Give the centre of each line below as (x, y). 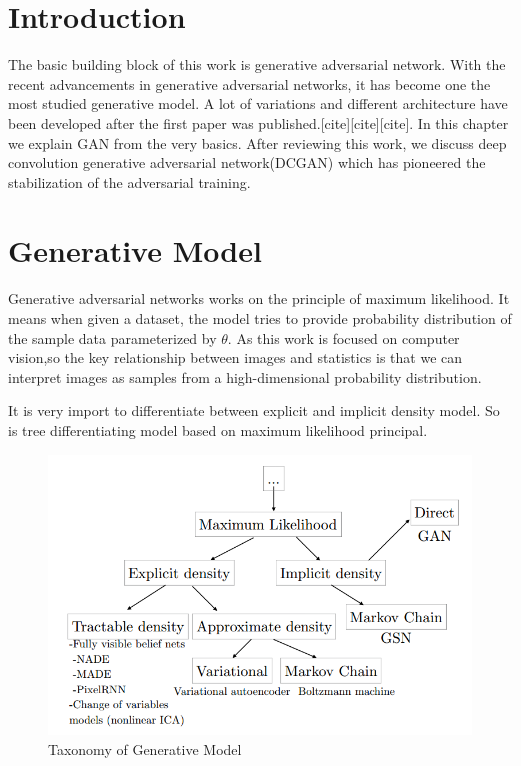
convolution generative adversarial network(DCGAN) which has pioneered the (247, 162)
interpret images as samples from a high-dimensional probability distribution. (245, 376)
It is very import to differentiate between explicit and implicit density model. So (254, 410)
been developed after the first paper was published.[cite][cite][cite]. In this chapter (258, 122)
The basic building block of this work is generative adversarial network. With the (257, 64)
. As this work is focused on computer (343, 337)
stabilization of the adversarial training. (129, 181)
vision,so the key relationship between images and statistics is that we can (235, 357)
